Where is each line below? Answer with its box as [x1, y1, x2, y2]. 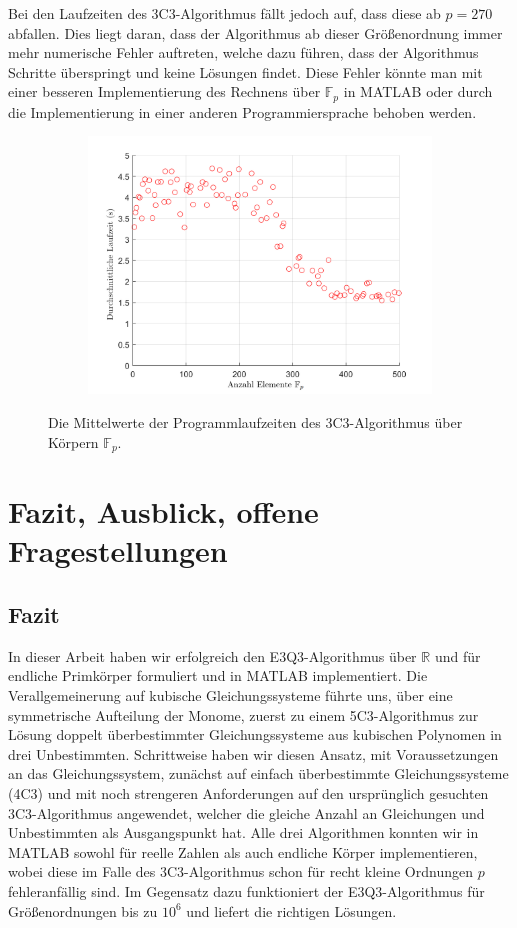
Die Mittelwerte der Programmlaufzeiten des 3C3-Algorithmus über [48, 412, 463, 433]
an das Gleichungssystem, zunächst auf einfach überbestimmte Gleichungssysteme [8, 763, 509, 784]
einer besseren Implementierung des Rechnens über [8, 81, 321, 102]
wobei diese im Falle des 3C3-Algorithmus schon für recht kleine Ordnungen [8, 861, 473, 882]
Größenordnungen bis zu [8, 900, 158, 921]
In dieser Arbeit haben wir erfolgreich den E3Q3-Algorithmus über [8, 645, 417, 666]
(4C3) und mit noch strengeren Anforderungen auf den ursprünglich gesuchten [8, 782, 489, 803]
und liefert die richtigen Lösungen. [186, 900, 397, 921]
